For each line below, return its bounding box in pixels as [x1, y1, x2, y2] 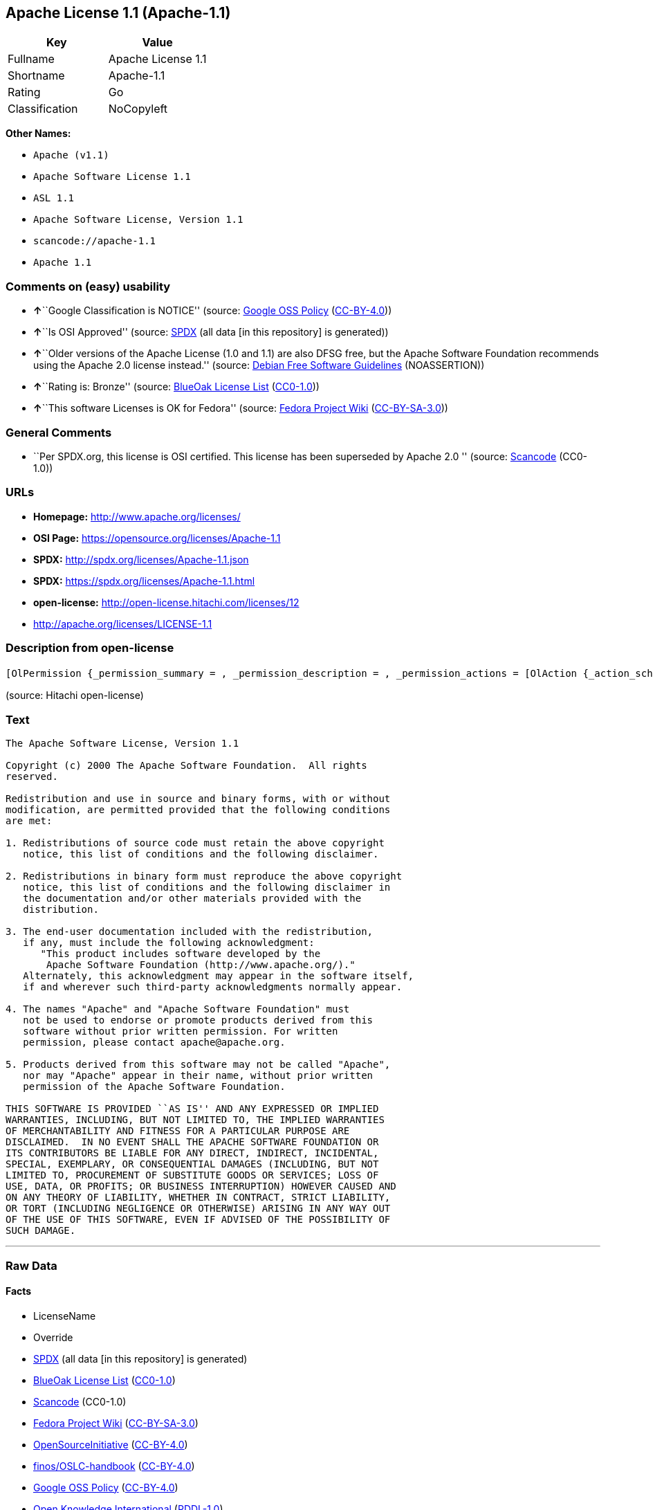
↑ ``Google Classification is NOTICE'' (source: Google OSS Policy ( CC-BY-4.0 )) [33, 304, 392, 317]
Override [33, 1331, 73, 1343]
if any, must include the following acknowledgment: [23, 937, 315, 949]
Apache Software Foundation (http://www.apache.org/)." [46, 959, 356, 971]
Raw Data [6, 1258, 57, 1273]
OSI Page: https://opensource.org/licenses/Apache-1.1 [33, 531, 281, 544]
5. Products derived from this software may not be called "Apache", [6, 1059, 391, 1071]
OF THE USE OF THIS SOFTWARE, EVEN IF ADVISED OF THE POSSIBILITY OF [6, 1214, 391, 1226]
